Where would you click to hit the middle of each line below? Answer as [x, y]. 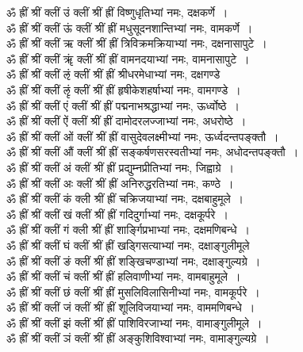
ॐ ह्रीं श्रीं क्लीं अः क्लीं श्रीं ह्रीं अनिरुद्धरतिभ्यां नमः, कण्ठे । [120, 183]
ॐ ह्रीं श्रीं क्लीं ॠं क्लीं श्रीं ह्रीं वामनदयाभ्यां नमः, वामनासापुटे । [128, 58]
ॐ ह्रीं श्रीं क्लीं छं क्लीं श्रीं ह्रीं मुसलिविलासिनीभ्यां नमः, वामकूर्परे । [133, 291]
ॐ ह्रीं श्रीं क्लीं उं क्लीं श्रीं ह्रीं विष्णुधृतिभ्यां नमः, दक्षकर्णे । [117, 12]
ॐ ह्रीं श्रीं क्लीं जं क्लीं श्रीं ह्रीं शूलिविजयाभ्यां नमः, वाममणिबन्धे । [131, 307]
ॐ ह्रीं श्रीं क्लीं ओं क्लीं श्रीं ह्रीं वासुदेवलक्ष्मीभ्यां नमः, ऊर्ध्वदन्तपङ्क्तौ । [143, 136]
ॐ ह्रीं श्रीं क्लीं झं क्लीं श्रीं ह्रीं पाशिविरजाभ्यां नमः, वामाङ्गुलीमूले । [134, 322]
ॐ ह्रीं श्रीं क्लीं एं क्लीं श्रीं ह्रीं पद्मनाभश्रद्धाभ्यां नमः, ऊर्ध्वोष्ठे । [123, 105]
